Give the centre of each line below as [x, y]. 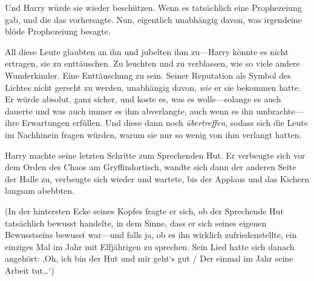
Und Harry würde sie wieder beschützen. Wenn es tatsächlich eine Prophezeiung [153, 7]
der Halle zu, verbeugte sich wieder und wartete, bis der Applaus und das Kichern [157, 178]
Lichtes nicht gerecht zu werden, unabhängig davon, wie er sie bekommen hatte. [153, 87]
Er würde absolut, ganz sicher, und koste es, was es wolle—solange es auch [143, 99]
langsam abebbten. [40, 190]
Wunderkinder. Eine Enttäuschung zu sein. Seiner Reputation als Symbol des [148, 75]
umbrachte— [280, 111]
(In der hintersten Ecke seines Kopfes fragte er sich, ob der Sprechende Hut [144, 210]
